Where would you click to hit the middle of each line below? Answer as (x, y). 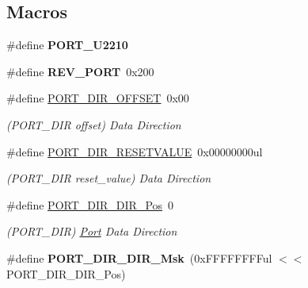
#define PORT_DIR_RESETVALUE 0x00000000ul (135, 151)
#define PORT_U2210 (67, 45)
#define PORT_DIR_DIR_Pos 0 (90, 204)
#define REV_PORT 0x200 (80, 71)
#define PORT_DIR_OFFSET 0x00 (98, 98)
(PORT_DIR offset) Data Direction (94, 124)
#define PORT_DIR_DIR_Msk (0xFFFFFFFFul (139, 257)
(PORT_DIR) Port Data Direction (92, 231)
